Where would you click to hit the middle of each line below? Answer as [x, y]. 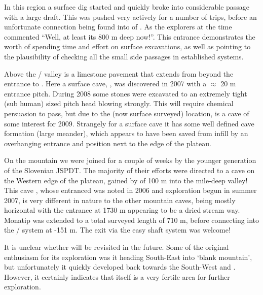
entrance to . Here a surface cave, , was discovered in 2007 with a [105, 84]
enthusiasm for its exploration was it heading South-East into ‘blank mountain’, [128, 257]
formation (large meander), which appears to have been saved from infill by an [126, 133]
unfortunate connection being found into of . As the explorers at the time [118, 27]
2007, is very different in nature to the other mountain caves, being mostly [120, 200]
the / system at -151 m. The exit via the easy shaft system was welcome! [117, 230]
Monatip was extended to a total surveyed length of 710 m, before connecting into [132, 220]
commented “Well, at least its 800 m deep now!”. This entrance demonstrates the [130, 36]
